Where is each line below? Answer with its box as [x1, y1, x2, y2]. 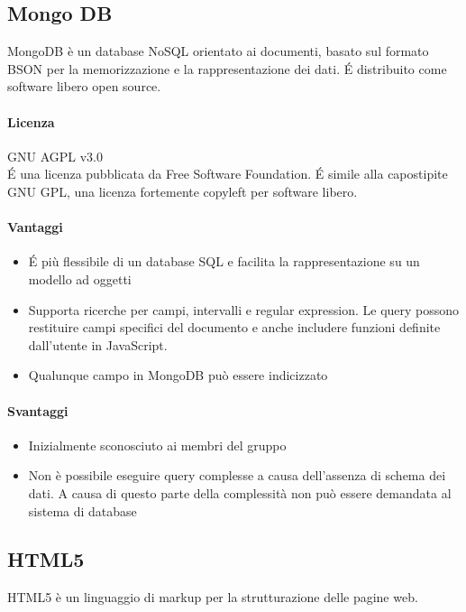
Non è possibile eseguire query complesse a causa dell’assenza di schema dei [28, 466, 446, 485]
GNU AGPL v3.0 [7, 146, 103, 165]
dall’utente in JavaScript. [28, 335, 168, 354]
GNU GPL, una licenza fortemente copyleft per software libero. [7, 181, 358, 200]
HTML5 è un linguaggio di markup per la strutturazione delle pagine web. [7, 588, 418, 607]
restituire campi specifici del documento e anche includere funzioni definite [28, 318, 441, 337]
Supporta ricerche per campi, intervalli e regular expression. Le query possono [28, 300, 460, 319]
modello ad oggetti [28, 269, 132, 288]
